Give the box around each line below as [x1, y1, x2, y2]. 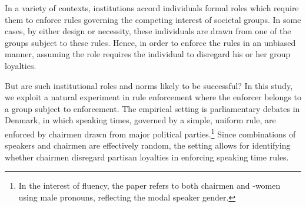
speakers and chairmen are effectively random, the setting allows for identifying [5, 139, 291, 152]
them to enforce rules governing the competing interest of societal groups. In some [5, 13, 301, 25]
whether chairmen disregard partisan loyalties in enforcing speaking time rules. [5, 150, 289, 163]
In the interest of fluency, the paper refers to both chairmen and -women [18, 179, 281, 192]
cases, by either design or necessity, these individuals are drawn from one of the [5, 25, 291, 37]
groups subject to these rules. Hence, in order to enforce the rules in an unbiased [5, 36, 296, 48]
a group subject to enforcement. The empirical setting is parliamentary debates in [5, 102, 300, 114]
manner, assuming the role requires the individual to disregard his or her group [5, 48, 291, 60]
